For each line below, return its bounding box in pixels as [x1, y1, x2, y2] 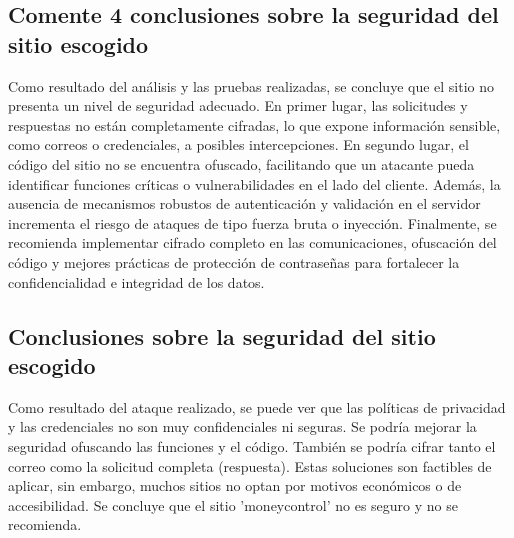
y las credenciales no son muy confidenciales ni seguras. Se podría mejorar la [8, 416, 477, 437]
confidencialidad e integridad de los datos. [8, 271, 265, 292]
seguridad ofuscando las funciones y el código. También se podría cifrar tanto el [8, 435, 496, 456]
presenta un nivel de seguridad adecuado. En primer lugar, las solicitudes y [8, 95, 468, 116]
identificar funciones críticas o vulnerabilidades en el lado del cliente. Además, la [8, 173, 501, 194]
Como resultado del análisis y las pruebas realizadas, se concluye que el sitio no [8, 75, 495, 96]
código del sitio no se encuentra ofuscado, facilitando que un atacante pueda [8, 153, 475, 174]
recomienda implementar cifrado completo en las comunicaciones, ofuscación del [8, 232, 497, 253]
